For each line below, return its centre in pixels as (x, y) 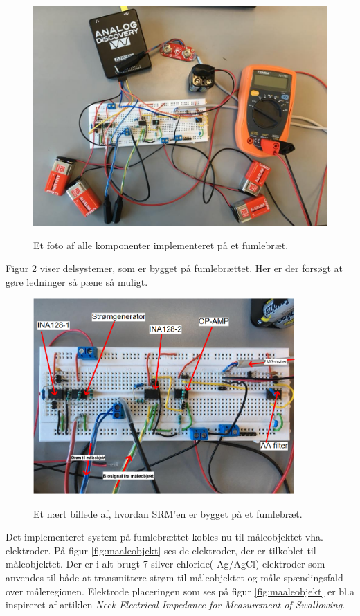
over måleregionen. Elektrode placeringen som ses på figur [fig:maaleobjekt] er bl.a (180, 591)
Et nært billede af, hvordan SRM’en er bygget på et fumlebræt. (168, 513)
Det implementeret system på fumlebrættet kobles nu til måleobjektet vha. (164, 537)
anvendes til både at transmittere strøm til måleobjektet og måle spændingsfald (174, 577)
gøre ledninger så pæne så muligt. (77, 281)
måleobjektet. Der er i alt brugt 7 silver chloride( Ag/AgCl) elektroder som (165, 564)
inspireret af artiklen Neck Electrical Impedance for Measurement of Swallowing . (175, 605)
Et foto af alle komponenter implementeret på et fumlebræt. (161, 245)
